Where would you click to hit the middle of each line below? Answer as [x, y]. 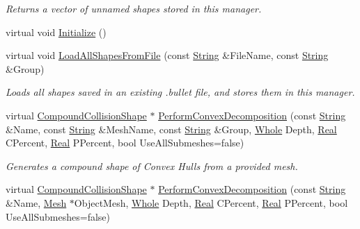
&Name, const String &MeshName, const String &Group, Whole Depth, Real [171, 129]
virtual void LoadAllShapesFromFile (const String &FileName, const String [167, 55]
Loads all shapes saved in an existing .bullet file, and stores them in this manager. [180, 92]
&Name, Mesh [36, 202]
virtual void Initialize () [56, 32]
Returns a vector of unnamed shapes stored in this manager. [134, 8]
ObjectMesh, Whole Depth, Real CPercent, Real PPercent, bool [211, 202]
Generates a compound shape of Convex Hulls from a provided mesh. [152, 166]
